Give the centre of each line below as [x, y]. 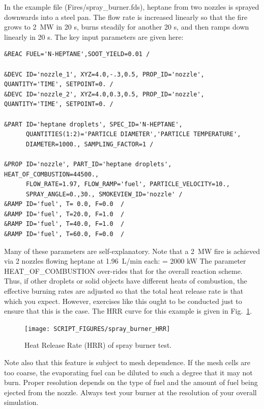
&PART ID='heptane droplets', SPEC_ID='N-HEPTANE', [93, 124]
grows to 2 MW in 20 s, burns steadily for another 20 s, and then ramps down [127, 27]
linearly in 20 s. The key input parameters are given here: [94, 36]
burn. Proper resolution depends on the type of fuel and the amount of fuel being [131, 382]
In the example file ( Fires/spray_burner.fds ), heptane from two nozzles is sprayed [132, 7]
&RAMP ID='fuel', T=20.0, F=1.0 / [64, 214]
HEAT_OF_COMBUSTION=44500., [52, 174]
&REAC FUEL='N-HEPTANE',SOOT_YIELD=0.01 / [77, 54]
